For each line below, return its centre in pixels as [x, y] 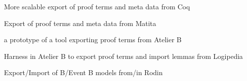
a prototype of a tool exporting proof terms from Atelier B [93, 40]
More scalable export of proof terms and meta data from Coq [97, 6]
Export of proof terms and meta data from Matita [80, 23]
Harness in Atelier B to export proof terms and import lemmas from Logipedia [123, 56]
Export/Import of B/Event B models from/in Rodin [83, 72]
